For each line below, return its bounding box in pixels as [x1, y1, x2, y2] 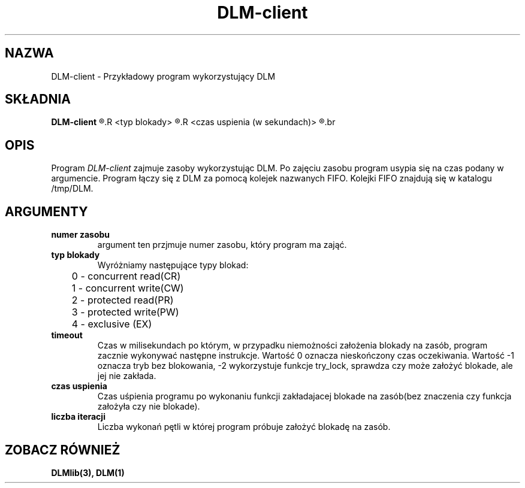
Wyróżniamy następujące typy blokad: [97, 260, 249, 271]
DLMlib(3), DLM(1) [51, 467, 125, 478]
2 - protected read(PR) [71, 294, 174, 307]
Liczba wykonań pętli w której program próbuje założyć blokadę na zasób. [97, 422, 391, 432]
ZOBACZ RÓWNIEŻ [5, 442, 120, 457]
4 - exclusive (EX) [71, 318, 152, 331]
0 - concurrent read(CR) [71, 270, 181, 283]
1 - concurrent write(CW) [71, 282, 184, 295]
